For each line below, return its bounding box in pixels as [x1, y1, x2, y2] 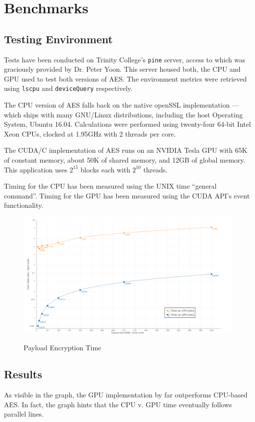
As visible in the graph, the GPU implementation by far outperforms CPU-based [4, 390, 248, 400]
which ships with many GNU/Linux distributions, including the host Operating [4, 109, 243, 119]
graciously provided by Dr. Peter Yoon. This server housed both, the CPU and [4, 64, 241, 74]
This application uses [4, 164, 68, 174]
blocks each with [80, 164, 130, 174]
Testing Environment [4, 31, 113, 46]
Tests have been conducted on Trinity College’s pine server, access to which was [4, 54, 245, 64]
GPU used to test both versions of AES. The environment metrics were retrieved [4, 73, 247, 84]
